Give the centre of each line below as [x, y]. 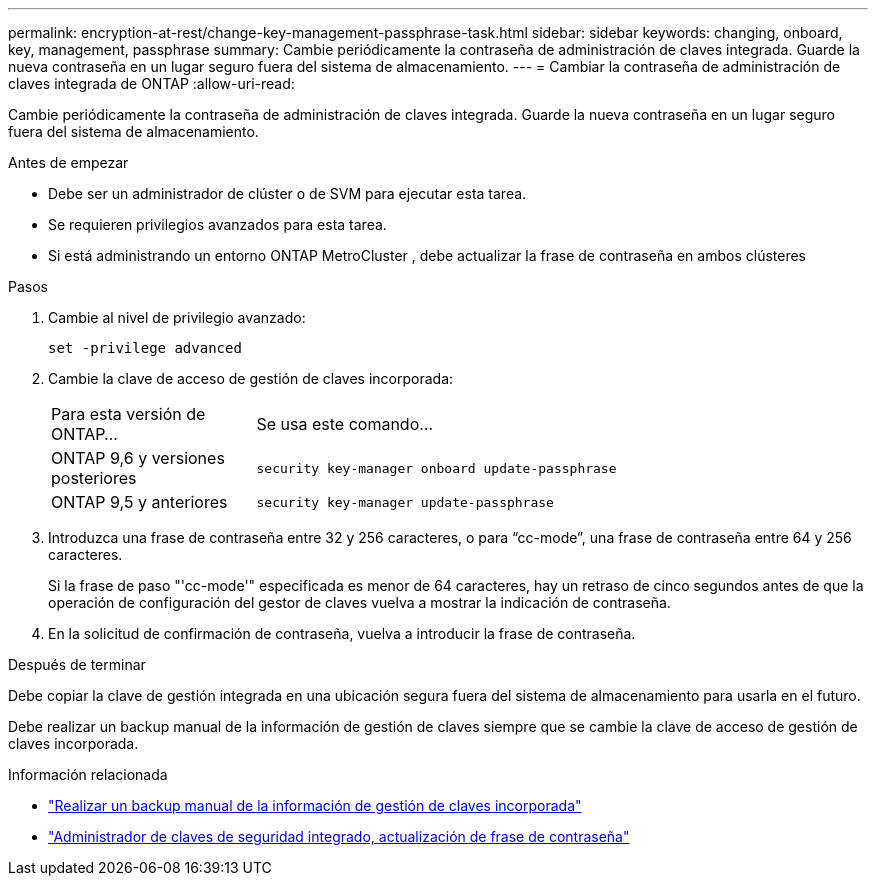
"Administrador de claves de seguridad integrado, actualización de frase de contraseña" [339, 836]
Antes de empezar [68, 162]
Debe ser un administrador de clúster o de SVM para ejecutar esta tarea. [287, 193]
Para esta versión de [128, 414]
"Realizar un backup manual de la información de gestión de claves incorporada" [315, 805]
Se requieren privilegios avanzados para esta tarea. [217, 224]
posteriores [94, 478]
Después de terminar [77, 664]
